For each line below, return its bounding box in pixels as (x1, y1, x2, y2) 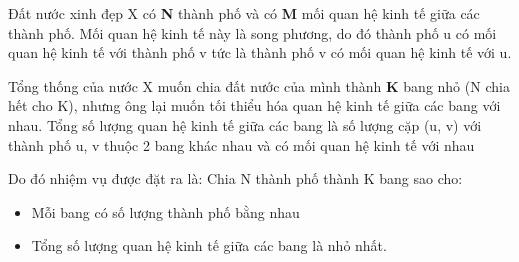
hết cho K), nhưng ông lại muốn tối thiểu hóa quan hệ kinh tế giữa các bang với (8, 95, 501, 116)
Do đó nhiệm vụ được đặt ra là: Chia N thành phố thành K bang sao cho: (8, 168, 463, 189)
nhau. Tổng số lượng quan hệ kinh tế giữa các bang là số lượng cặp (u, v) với (8, 114, 482, 135)
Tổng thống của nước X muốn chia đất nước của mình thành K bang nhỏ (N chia (8, 75, 510, 96)
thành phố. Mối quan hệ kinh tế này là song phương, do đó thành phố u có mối (8, 22, 497, 43)
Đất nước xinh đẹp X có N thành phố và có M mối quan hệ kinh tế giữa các (8, 3, 480, 23)
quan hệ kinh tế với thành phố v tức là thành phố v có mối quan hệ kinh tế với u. (8, 42, 512, 63)
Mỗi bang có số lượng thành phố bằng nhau (31, 201, 300, 222)
